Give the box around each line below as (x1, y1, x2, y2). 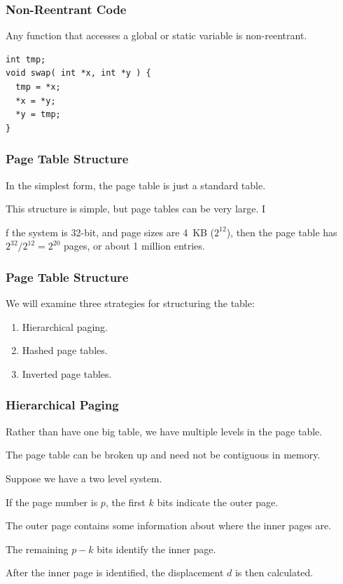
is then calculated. (234, 565, 314, 580)
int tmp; (6, 54, 46, 64)
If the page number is (6, 494, 98, 509)
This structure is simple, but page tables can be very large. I (6, 201, 266, 216)
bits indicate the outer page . (157, 494, 279, 509)
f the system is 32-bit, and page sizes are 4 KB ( (6, 224, 215, 239)
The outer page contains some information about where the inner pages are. (6, 518, 332, 533)
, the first (105, 494, 146, 509)
